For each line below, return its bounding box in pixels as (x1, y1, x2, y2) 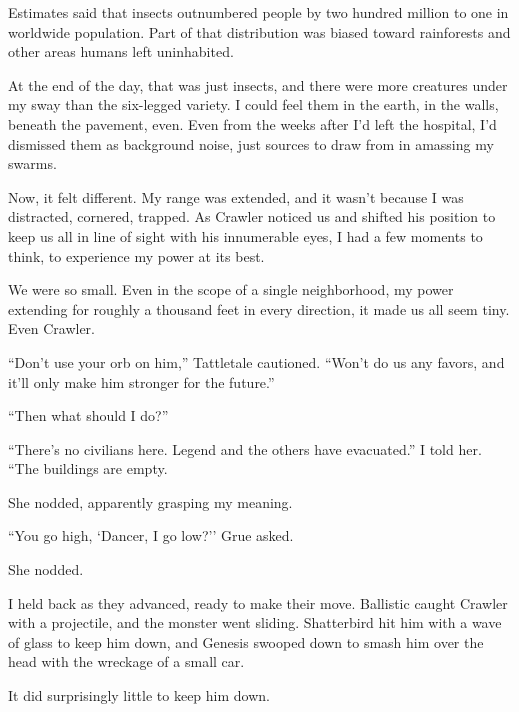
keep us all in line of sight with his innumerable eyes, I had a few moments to (8, 225, 483, 246)
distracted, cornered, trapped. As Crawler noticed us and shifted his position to (8, 206, 496, 227)
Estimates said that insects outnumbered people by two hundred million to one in (8, 2, 509, 22)
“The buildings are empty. (8, 458, 168, 479)
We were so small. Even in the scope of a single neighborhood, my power (8, 279, 454, 300)
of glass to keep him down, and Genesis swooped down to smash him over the (8, 631, 484, 652)
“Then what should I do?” (8, 405, 169, 426)
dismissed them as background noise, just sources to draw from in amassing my (8, 133, 494, 154)
